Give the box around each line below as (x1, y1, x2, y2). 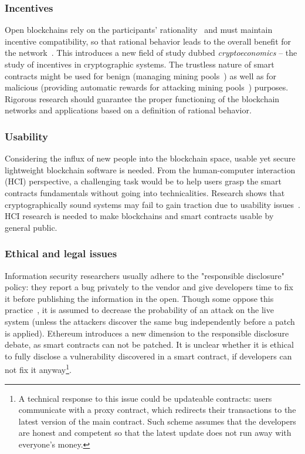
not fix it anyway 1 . (5, 362, 72, 375)
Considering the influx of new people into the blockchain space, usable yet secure (5, 152, 296, 164)
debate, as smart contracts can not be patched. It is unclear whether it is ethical (5, 338, 294, 351)
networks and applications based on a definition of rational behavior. (5, 104, 252, 116)
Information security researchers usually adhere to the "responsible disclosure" (5, 269, 284, 281)
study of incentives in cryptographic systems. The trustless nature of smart (5, 58, 274, 70)
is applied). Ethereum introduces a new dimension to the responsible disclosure (5, 327, 289, 339)
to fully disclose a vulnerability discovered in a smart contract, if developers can (5, 349, 292, 362)
